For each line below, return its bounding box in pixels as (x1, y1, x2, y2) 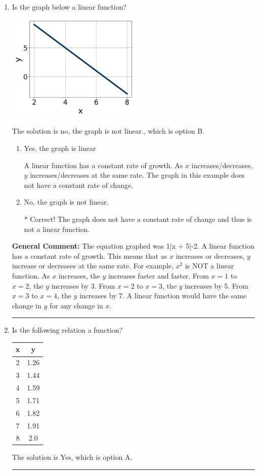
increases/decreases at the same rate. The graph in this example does (30, 170, 245, 180)
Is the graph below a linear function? (12, 2, 126, 12)
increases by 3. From (51, 280, 115, 291)
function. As (12, 270, 50, 281)
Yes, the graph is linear (24, 143, 96, 153)
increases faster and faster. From (108, 270, 209, 281)
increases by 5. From (185, 280, 248, 291)
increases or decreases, (176, 250, 245, 261)
